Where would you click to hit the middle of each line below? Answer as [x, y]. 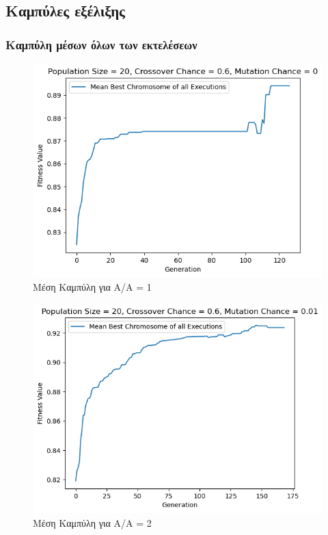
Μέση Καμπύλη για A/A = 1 [92, 287]
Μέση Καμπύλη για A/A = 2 [92, 522]
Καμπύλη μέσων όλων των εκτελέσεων [101, 44]
